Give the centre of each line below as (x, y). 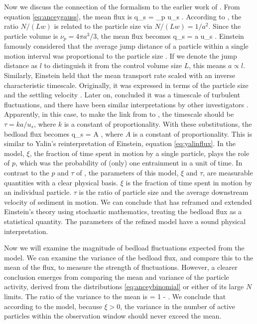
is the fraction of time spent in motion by (189, 182)
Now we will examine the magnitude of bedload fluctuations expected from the (124, 248)
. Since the (225, 26)
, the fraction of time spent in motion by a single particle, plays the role (139, 153)
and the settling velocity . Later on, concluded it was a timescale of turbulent (122, 95)
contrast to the (27, 172)
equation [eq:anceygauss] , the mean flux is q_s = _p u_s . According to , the (123, 16)
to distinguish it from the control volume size (113, 65)
